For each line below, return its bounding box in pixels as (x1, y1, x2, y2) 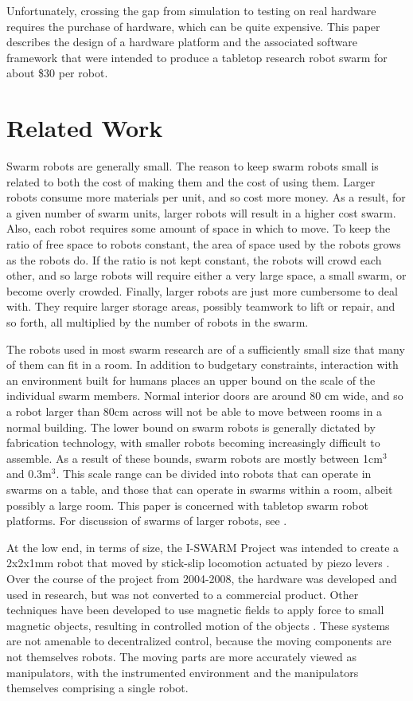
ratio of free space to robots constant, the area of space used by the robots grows (6, 236, 401, 253)
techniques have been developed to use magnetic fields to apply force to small (6, 601, 384, 618)
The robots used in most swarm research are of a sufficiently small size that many (6, 340, 405, 357)
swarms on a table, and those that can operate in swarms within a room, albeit (6, 480, 393, 497)
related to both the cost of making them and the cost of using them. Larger (6, 173, 376, 190)
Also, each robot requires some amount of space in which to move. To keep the (6, 220, 391, 237)
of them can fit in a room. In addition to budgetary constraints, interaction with (6, 356, 399, 373)
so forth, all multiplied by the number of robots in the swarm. (6, 314, 309, 331)
